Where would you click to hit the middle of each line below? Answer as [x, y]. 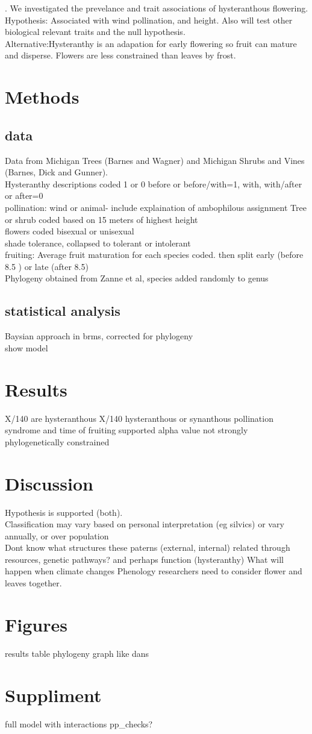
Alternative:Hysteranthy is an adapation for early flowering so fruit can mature [151, 43]
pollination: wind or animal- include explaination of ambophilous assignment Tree [156, 207]
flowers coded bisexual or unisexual [70, 231]
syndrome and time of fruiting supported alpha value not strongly [126, 430]
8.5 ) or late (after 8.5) [47, 266]
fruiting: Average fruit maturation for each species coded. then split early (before [154, 255]
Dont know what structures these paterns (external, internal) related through [148, 547]
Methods [42, 97]
